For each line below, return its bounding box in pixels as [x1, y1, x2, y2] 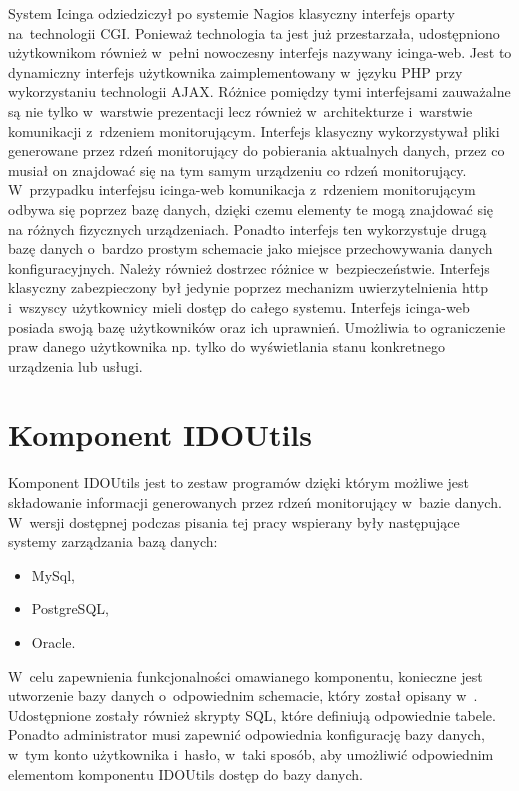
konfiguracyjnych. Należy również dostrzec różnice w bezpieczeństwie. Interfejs [8, 257, 490, 278]
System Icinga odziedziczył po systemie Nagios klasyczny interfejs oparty [8, 3, 455, 23]
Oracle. [31, 631, 76, 652]
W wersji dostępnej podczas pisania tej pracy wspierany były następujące [8, 511, 460, 532]
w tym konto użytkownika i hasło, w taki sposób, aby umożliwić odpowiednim [8, 743, 494, 764]
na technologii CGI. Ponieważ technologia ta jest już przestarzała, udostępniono [8, 22, 500, 43]
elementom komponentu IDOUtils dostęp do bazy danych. [8, 763, 364, 784]
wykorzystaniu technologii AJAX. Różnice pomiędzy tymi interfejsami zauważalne [8, 81, 511, 102]
